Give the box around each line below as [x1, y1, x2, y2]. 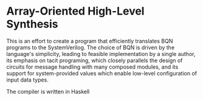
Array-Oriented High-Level [6, 4, 145, 18]
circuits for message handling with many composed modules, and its [6, 63, 179, 71]
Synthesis [6, 17, 59, 31]
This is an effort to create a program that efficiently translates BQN [6, 37, 173, 44]
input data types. [6, 76, 49, 83]
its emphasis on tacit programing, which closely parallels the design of [6, 57, 183, 64]
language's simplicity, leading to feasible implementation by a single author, [6, 50, 196, 57]
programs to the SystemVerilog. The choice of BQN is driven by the [6, 44, 175, 51]
